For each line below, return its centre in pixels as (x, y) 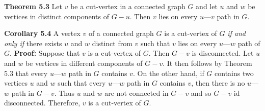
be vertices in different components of (84, 63)
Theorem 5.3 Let (33, 6)
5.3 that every (26, 73)
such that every (82, 83)
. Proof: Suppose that (45, 53)
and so (201, 92)
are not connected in (137, 92)
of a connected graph (121, 33)
